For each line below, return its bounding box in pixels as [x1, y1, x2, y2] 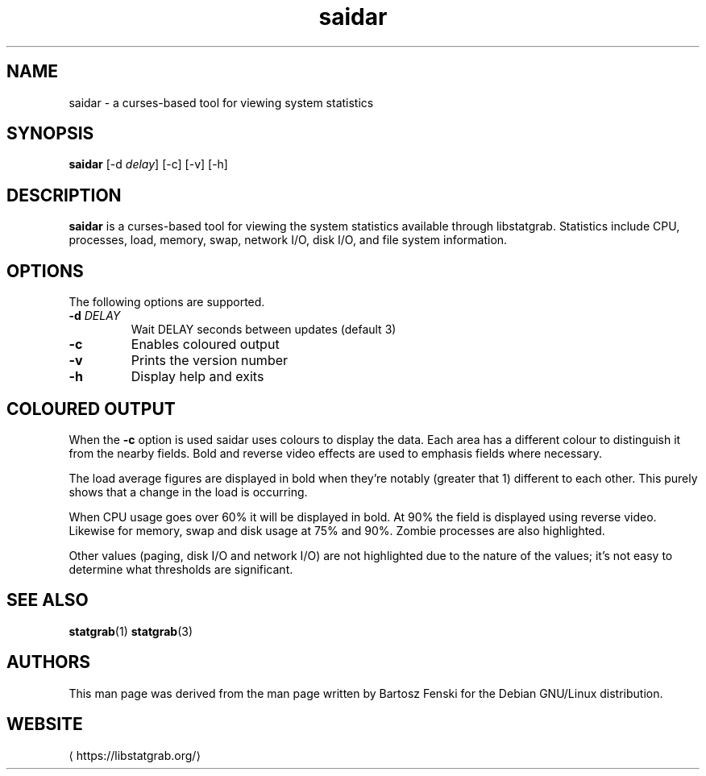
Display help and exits [131, 368, 264, 385]
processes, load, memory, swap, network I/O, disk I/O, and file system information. [69, 233, 508, 247]
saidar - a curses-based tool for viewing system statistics [69, 95, 374, 110]
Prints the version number [131, 352, 289, 369]
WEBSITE [6, 714, 83, 735]
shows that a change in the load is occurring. [69, 484, 308, 499]
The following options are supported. [69, 295, 265, 309]
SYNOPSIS [6, 123, 94, 144]
